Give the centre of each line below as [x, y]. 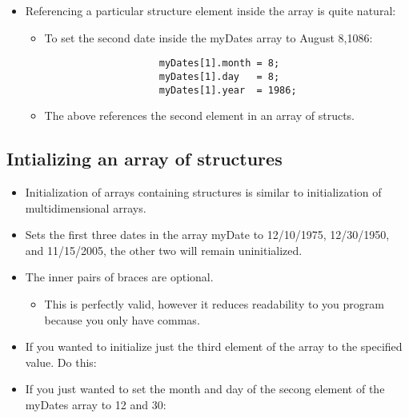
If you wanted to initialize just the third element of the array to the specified [214, 346]
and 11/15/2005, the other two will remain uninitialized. [164, 250]
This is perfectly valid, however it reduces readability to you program [214, 303]
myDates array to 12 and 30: [96, 404]
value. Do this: [61, 362]
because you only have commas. [122, 319]
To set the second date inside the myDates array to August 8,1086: [209, 37]
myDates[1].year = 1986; [228, 90]
